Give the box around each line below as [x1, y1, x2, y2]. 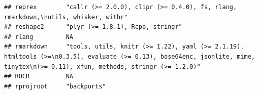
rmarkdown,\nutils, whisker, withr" [4, 13, 128, 21]
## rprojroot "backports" [4, 82, 106, 90]
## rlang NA [4, 33, 74, 40]
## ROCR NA [4, 73, 74, 80]
